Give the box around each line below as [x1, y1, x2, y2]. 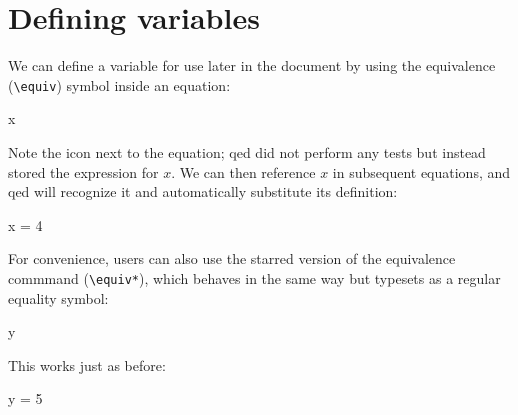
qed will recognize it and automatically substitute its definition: [8, 181, 398, 202]
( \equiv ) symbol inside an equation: [8, 74, 231, 95]
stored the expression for [8, 161, 159, 182]
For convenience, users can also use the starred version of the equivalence [8, 248, 456, 269]
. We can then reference [171, 161, 316, 182]
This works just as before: [8, 354, 166, 375]
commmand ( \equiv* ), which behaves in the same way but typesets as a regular [8, 267, 501, 288]
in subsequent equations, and [332, 161, 511, 182]
